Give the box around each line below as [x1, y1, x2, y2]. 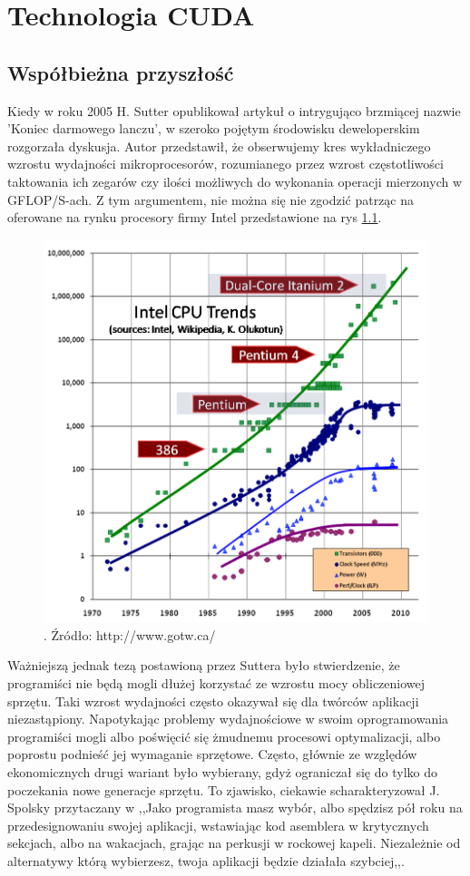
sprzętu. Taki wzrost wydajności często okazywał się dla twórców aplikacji [7, 691, 419, 710]
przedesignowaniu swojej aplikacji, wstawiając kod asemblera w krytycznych [7, 815, 429, 834]
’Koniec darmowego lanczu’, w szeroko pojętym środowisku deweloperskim [7, 119, 420, 138]
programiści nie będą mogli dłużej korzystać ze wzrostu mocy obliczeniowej [7, 674, 426, 693]
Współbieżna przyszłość [7, 58, 234, 86]
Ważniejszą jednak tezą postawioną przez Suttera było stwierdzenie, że [7, 656, 400, 675]
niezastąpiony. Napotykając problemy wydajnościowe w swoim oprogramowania [7, 709, 449, 728]
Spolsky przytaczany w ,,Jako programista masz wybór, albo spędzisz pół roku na [7, 798, 463, 817]
